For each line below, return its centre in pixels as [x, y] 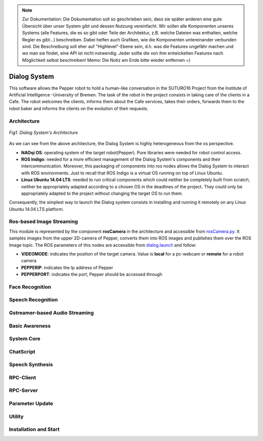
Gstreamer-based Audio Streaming [51, 313]
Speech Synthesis [31, 365]
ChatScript [22, 351]
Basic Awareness [30, 326]
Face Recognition [30, 287]
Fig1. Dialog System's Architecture [43, 132]
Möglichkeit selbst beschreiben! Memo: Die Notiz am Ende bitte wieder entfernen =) [106, 60]
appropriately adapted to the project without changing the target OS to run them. [102, 193]
